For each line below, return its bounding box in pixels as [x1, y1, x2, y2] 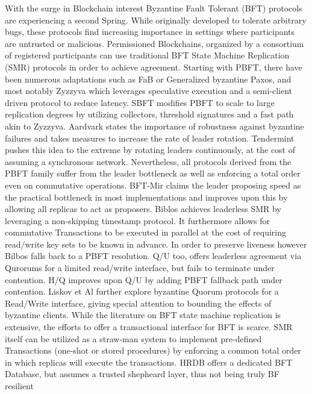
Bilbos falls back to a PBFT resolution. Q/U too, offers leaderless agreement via [5, 249, 302, 262]
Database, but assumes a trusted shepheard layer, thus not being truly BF [5, 367, 279, 380]
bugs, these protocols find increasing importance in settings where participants [5, 25, 295, 38]
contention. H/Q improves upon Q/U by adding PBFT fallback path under [5, 273, 282, 286]
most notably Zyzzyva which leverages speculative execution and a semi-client [5, 84, 293, 97]
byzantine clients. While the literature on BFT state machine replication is [5, 308, 281, 321]
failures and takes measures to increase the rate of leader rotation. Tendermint [5, 131, 295, 144]
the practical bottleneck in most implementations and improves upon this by [5, 190, 288, 203]
